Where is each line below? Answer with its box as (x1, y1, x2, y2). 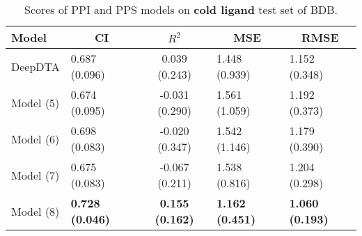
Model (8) (11, 203, 60, 219)
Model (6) (11, 130, 60, 147)
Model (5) (11, 94, 60, 111)
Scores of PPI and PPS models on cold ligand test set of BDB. (24, 1, 338, 17)
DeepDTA (11, 58, 60, 74)
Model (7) (11, 166, 60, 183)
